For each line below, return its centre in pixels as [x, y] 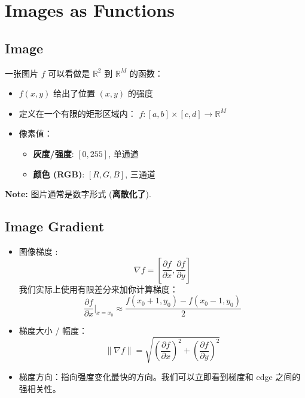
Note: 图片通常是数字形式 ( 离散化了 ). [78, 194]
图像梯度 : [38, 251]
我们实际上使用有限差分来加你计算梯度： [98, 289]
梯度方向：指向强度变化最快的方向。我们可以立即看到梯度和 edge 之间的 [160, 377]
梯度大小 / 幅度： [53, 331]
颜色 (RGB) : [59, 174]
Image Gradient [55, 226]
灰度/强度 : [54, 153]
